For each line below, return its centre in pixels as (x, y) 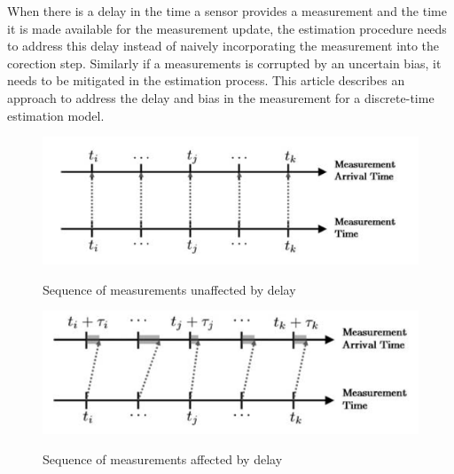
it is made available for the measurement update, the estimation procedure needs (227, 28)
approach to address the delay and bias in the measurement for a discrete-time (221, 97)
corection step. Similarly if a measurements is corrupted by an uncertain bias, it (224, 63)
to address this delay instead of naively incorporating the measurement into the (223, 46)
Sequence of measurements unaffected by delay (169, 289)
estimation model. (56, 115)
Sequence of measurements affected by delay (163, 458)
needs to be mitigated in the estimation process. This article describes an (206, 80)
